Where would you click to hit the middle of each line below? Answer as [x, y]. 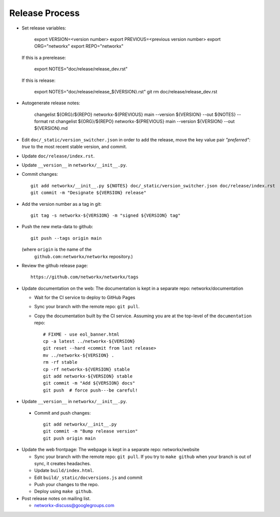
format [41, 121]
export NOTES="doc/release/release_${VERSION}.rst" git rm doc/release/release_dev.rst [126, 91]
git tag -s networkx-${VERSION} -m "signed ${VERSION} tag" [106, 215]
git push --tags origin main [66, 238]
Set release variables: [44, 28]
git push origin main [69, 438]
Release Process [44, 13]
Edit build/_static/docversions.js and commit [88, 478]
